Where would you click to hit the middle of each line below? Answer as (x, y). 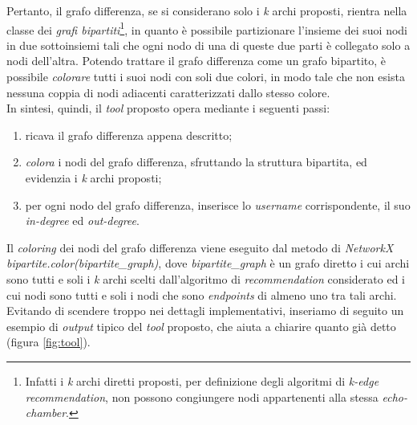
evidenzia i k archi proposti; (93, 178)
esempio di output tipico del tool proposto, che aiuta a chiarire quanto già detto (201, 326)
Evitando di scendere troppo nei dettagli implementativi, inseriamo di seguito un (205, 311)
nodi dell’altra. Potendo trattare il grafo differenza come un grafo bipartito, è (196, 61)
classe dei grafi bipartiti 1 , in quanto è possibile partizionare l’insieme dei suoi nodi (207, 28)
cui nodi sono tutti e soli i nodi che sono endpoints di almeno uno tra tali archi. (202, 294)
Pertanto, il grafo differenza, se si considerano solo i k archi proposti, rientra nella (207, 10)
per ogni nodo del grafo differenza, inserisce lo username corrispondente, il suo (218, 204)
